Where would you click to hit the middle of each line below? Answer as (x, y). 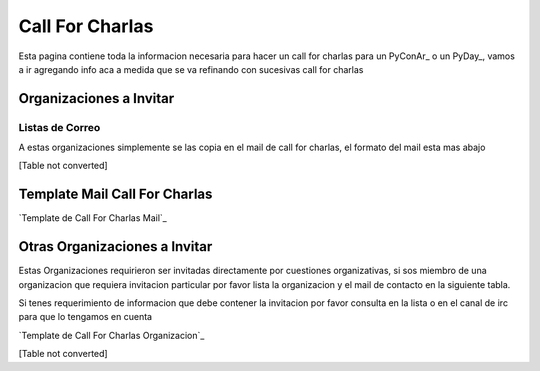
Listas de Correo (59, 127)
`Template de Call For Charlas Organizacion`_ (111, 335)
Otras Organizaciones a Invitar (115, 246)
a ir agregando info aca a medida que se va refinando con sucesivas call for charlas (191, 69)
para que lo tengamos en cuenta (85, 317)
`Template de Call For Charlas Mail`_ (92, 218)
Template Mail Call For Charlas (115, 194)
